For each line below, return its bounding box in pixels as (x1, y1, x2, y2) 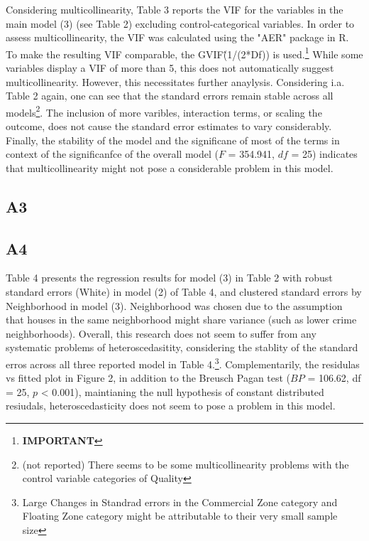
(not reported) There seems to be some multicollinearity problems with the (22, 456, 349, 471)
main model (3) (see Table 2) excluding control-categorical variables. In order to (6, 16, 355, 31)
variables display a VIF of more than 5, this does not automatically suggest (6, 60, 334, 75)
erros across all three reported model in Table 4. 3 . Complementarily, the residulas (6, 354, 360, 371)
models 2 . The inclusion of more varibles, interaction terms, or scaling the (6, 102, 322, 119)
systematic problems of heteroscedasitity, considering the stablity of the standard (6, 340, 358, 355)
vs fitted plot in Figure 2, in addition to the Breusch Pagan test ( (6, 370, 291, 385)
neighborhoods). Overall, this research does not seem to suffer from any (6, 326, 316, 341)
